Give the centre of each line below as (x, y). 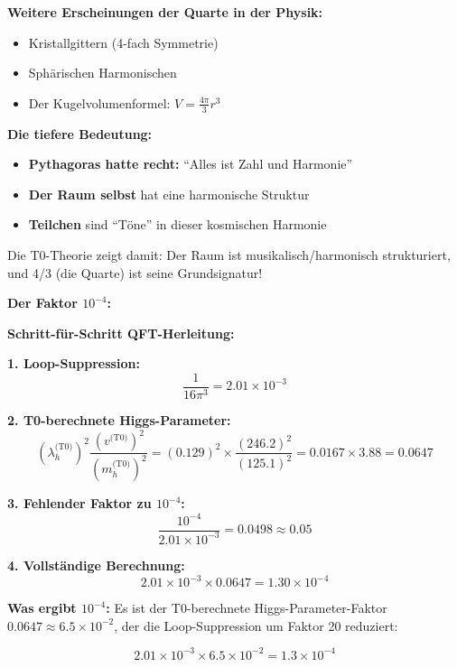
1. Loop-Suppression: (74, 363)
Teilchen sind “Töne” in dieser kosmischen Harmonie (177, 224)
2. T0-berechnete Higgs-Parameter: (119, 420)
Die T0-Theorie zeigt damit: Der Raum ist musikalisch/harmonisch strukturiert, (229, 254)
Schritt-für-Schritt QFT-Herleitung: (121, 333)
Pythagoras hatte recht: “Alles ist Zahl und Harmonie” (191, 164)
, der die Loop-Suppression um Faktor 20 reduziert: (256, 625)
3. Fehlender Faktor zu (79, 503)
